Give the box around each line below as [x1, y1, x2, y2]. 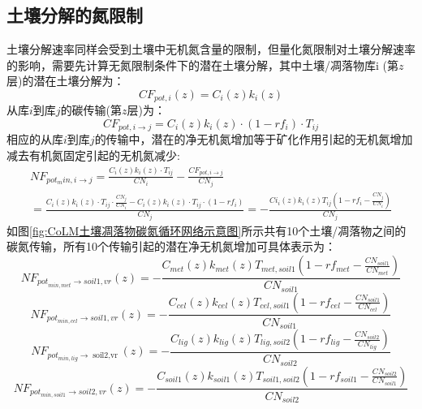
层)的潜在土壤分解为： [6, 72, 125, 89]
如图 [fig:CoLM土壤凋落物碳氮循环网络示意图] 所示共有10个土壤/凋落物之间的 [6, 222, 407, 239]
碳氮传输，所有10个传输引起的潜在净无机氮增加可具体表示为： [6, 238, 336, 255]
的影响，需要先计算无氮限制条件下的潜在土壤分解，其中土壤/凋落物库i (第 [6, 56, 398, 73]
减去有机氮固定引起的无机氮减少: [6, 147, 180, 164]
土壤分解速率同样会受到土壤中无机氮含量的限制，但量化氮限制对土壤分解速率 [6, 41, 416, 58]
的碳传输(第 [60, 101, 123, 118]
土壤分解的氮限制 [6, 2, 143, 28]
